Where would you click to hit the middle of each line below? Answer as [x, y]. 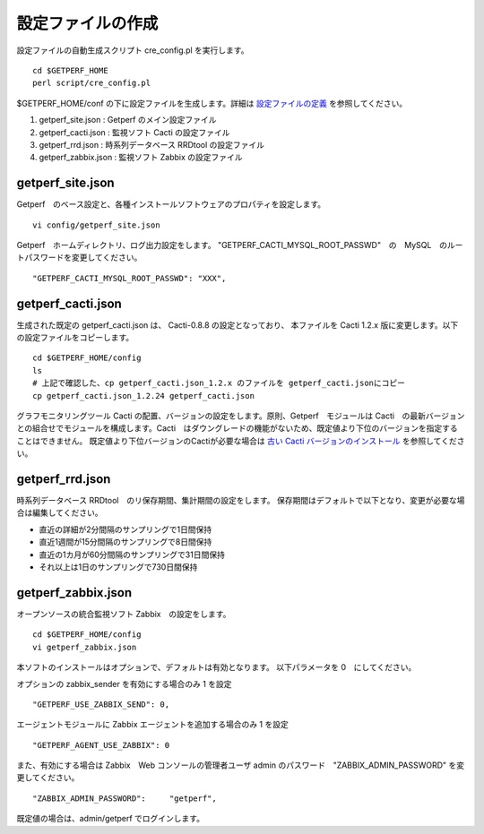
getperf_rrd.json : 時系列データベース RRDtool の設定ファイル [151, 144]
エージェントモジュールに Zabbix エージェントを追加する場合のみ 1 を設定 [152, 725]
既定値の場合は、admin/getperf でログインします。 [111, 819]
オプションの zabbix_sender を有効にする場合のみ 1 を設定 [124, 684]
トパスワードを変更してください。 [79, 258]
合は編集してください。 [60, 513]
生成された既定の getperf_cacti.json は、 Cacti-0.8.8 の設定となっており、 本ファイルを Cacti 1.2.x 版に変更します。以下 [238, 325]
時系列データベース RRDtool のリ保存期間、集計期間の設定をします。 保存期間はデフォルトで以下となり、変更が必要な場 [241, 501]
